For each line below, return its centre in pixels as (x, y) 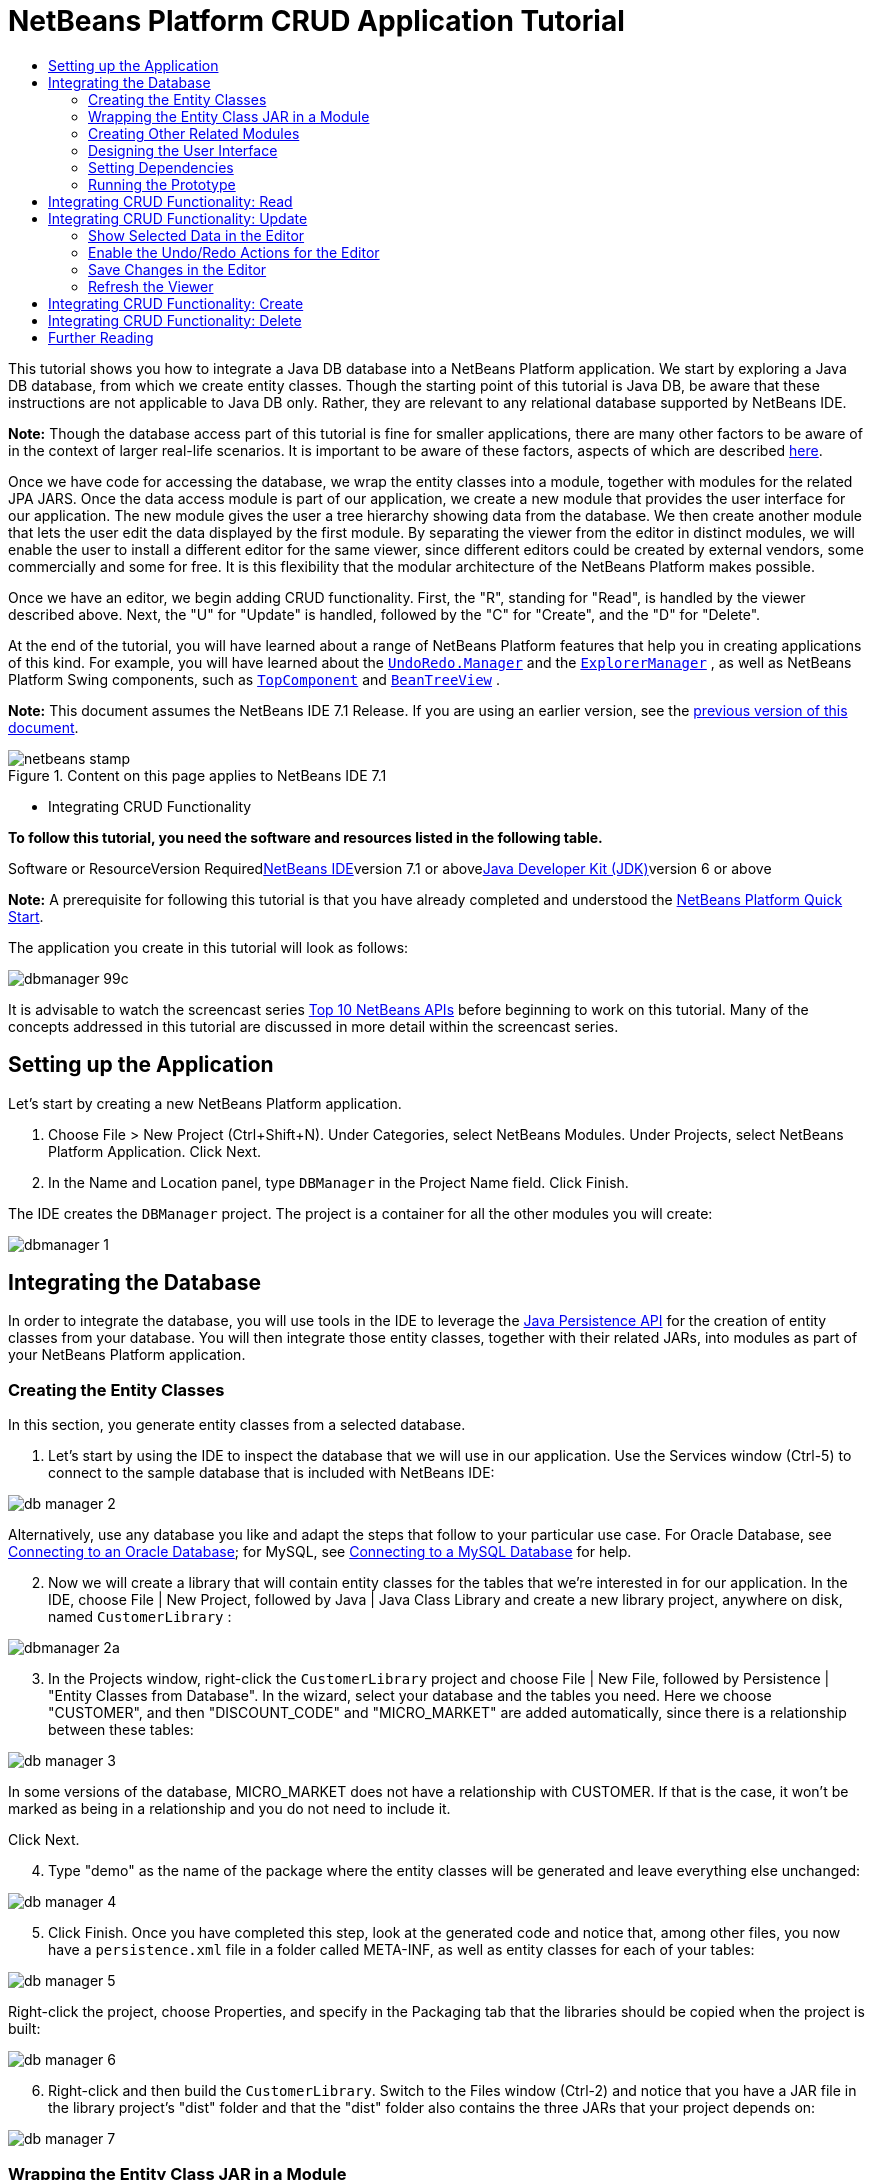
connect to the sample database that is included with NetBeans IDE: (271, 1473)
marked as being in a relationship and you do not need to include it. (229, 1809)
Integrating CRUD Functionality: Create (176, 303)
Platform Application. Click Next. (155, 1151)
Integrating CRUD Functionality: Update (178, 218)
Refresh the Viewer (151, 286)
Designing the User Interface (183, 150)
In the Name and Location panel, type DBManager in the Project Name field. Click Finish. (338, 1182)
